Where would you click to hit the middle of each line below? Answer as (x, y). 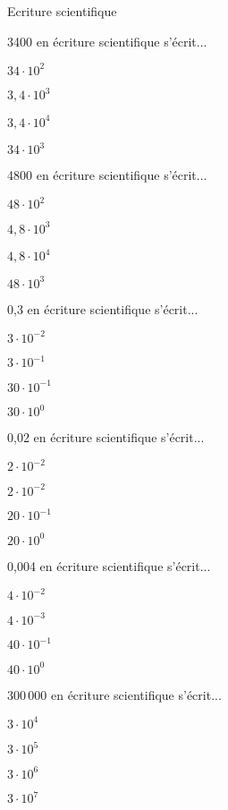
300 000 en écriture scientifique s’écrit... (114, 694)
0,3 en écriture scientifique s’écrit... (103, 308)
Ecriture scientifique (62, 11)
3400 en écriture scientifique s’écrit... (107, 41)
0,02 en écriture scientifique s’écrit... (106, 437)
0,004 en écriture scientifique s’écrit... (109, 565)
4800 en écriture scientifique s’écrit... (107, 175)
